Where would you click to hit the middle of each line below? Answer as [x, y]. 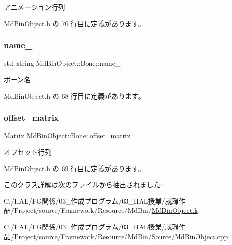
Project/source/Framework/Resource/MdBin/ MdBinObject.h [106, 210]
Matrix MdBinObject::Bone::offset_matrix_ [70, 135]
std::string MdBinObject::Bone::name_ [62, 63]
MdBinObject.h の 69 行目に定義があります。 [74, 168]
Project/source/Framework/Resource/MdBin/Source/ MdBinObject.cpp [121, 236]
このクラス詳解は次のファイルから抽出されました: [83, 184]
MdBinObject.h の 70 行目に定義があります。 [74, 23]
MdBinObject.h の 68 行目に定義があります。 [74, 96]
